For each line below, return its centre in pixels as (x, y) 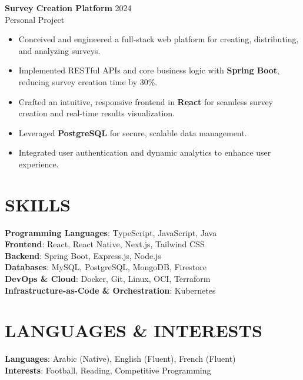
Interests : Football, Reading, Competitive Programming (108, 370)
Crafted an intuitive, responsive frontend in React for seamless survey (146, 101)
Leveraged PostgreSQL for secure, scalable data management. (133, 132)
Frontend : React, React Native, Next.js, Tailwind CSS (105, 244)
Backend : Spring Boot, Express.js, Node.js (83, 255)
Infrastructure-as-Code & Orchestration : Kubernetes (110, 290)
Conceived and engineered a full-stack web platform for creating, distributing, (159, 39)
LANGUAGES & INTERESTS (134, 330)
